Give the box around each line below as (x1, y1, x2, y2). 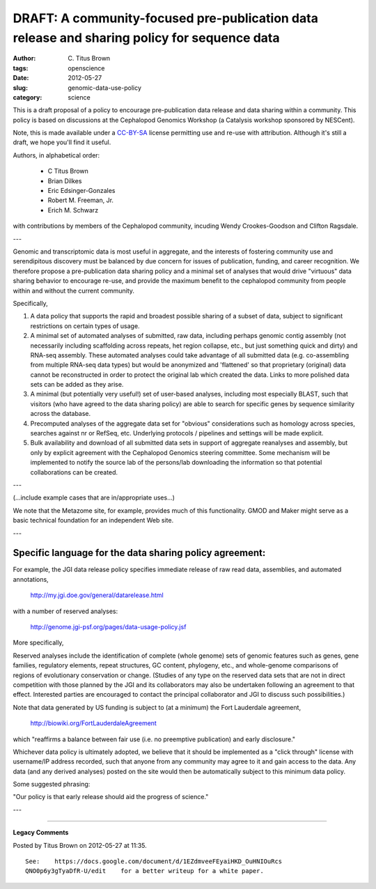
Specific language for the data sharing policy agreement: (13, 547, 266, 559)
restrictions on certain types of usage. (30, 321, 140, 330)
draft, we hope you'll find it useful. (13, 138, 111, 146)
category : (13, 93, 42, 101)
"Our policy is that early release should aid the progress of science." (13, 793, 209, 801)
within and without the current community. (13, 286, 135, 295)
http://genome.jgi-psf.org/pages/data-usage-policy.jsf (30, 623, 187, 631)
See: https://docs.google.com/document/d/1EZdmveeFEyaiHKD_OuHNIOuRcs (25, 858, 283, 865)
